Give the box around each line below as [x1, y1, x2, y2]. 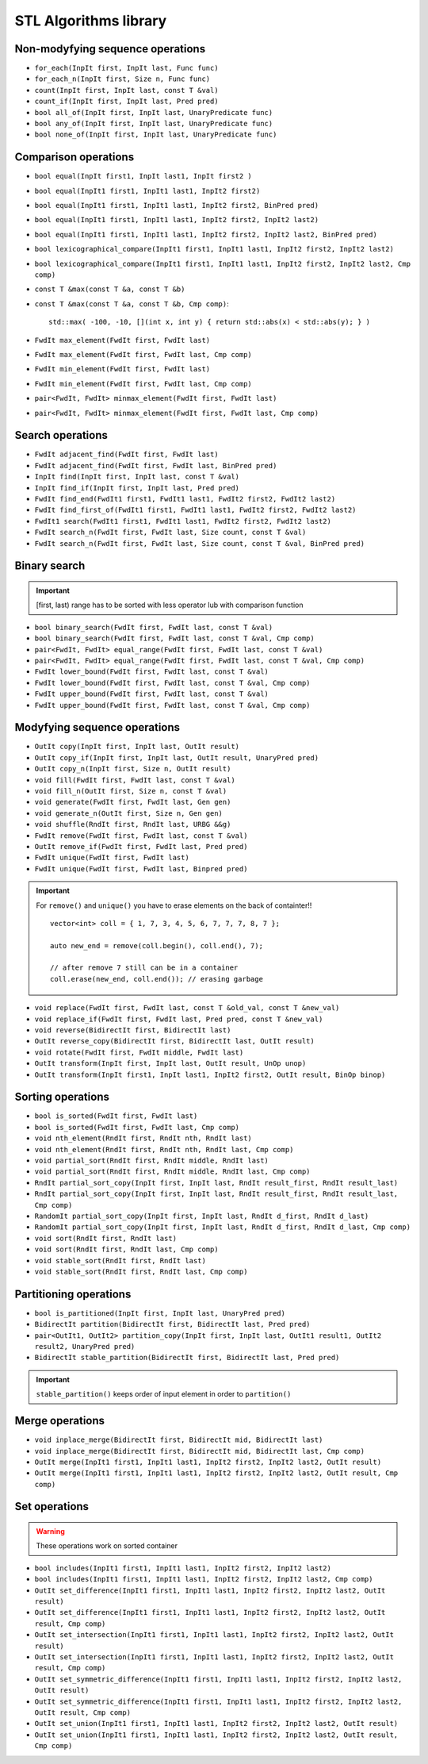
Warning [36, 1527, 65, 1536]
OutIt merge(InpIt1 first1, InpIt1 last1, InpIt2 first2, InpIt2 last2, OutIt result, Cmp [34, 1469, 399, 1478]
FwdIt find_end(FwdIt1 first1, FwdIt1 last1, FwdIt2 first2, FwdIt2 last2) [34, 494, 336, 504]
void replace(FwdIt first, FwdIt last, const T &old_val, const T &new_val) [34, 1004, 340, 1013]
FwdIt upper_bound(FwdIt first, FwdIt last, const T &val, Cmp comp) [34, 701, 311, 709]
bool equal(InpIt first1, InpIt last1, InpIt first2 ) [34, 171, 253, 181]
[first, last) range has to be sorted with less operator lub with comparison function [36, 600, 304, 610]
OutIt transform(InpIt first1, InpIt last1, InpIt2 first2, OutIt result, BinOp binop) [34, 1070, 386, 1079]
